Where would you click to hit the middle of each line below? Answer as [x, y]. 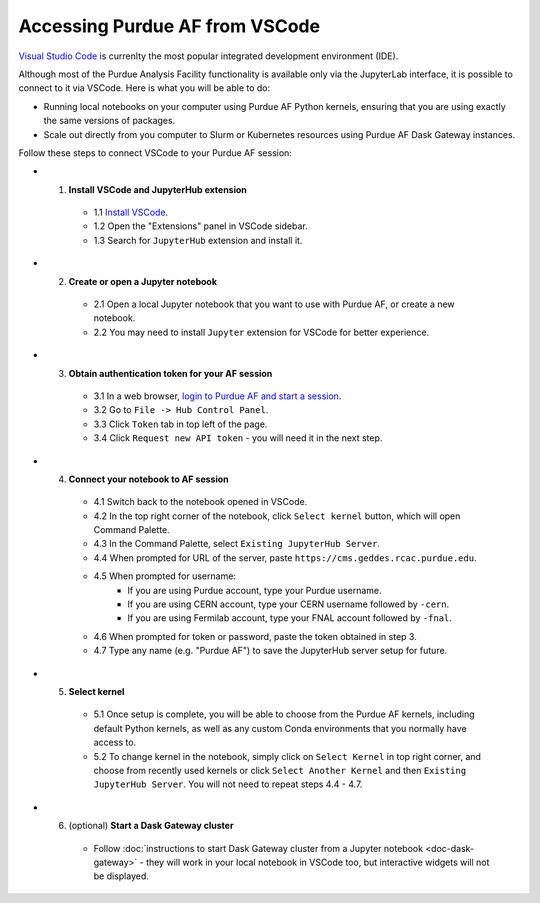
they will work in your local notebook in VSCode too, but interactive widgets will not [317, 862]
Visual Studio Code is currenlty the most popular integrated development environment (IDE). [208, 56]
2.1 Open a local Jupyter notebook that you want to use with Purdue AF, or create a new [274, 304]
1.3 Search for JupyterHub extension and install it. [198, 240]
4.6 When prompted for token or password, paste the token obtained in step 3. [255, 636]
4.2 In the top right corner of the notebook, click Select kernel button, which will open [277, 516]
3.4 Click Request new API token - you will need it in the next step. [238, 438]
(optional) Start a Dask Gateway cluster [151, 826]
